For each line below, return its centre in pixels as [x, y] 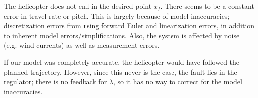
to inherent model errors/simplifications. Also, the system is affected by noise [122, 35]
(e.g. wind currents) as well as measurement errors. [82, 45]
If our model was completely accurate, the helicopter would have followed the [122, 61]
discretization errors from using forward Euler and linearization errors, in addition [129, 26]
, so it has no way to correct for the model [177, 81]
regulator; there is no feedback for [56, 81]
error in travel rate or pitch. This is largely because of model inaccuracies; [117, 16]
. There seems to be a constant [207, 6]
